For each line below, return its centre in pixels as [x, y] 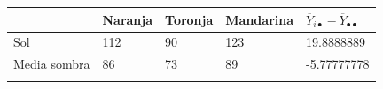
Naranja [128, 19]
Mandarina [260, 19]
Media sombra [52, 64]
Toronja [189, 19]
